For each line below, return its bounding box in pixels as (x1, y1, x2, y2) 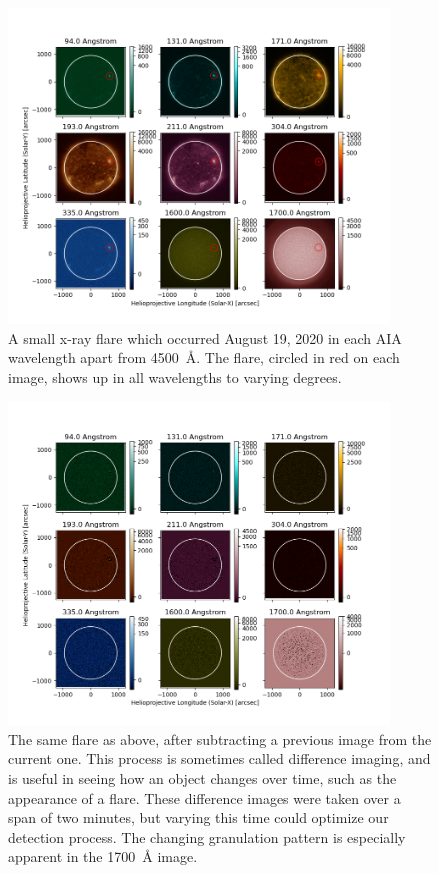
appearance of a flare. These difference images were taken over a (8, 787, 401, 808)
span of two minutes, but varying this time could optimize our (8, 807, 389, 828)
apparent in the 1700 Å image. (8, 846, 198, 867)
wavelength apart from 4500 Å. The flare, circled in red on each (8, 347, 400, 368)
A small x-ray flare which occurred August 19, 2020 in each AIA (8, 327, 402, 348)
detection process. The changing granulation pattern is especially (8, 826, 406, 847)
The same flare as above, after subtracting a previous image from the (8, 728, 432, 749)
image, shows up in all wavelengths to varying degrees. (8, 367, 342, 388)
